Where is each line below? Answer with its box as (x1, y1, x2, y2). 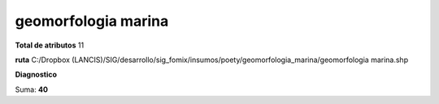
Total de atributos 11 (15, 40, 85, 50)
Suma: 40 (15, 85, 49, 94)
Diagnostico (15, 69, 57, 80)
